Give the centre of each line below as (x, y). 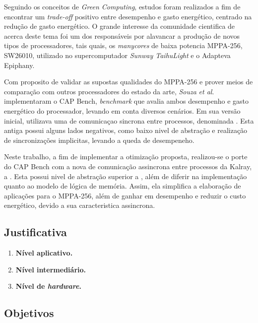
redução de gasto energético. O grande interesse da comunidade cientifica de (120, 26)
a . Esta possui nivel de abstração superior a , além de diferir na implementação (126, 176)
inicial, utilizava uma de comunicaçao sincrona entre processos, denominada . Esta (129, 120)
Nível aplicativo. (44, 253)
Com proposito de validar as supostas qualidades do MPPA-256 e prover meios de (129, 82)
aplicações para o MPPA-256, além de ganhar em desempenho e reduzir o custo (125, 195)
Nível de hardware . (48, 286)
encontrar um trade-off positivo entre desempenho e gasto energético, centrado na (128, 16)
